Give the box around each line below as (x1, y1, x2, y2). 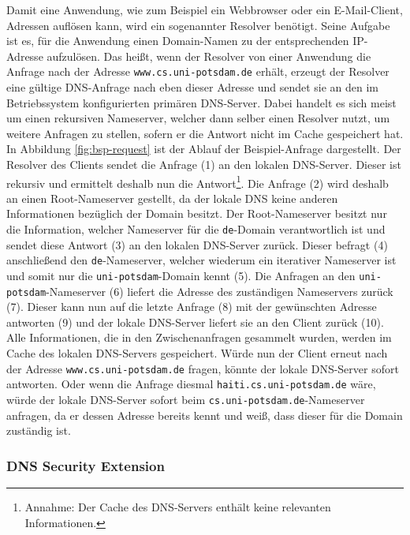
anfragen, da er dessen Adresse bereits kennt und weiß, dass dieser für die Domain (6, 406, 403, 423)
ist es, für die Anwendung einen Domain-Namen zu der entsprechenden (6, 32, 349, 49)
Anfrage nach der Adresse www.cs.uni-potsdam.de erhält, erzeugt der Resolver (6, 63, 389, 80)
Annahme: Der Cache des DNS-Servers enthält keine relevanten (24, 499, 331, 514)
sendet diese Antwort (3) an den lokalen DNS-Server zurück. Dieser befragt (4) (6, 236, 388, 253)
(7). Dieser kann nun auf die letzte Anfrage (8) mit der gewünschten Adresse (6, 298, 377, 315)
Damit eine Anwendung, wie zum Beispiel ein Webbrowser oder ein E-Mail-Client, (6, 2, 403, 17)
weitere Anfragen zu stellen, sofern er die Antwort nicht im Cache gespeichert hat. (6, 125, 404, 141)
